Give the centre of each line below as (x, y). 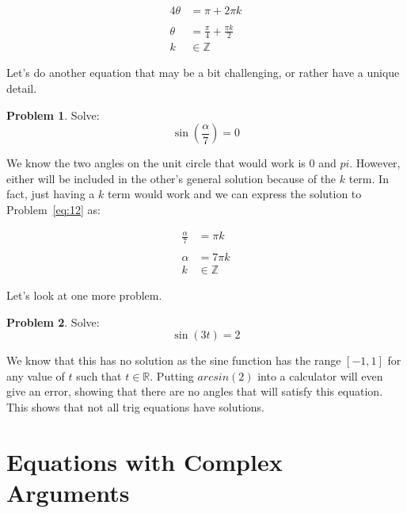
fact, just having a (51, 194)
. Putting (172, 375)
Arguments (68, 493)
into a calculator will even (320, 375)
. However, (375, 163)
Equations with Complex (145, 461)
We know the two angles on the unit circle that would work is (156, 163)
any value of (36, 375)
